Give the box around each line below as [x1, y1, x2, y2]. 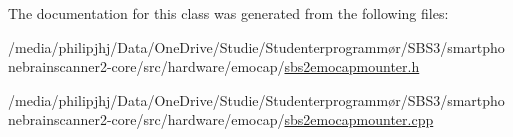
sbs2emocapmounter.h [284, 56, 420, 77]
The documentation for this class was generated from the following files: [8, 3, 449, 23]
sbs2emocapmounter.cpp [284, 109, 434, 130]
